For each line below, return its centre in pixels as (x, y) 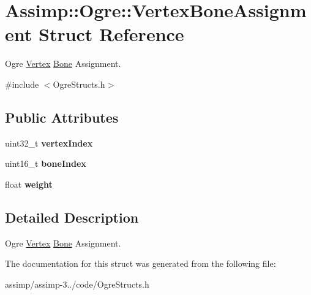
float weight (29, 184)
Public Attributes (62, 117)
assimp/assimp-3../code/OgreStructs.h (77, 284)
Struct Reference (111, 34)
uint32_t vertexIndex (49, 143)
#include (22, 84)
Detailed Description (72, 217)
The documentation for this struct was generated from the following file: (141, 263)
